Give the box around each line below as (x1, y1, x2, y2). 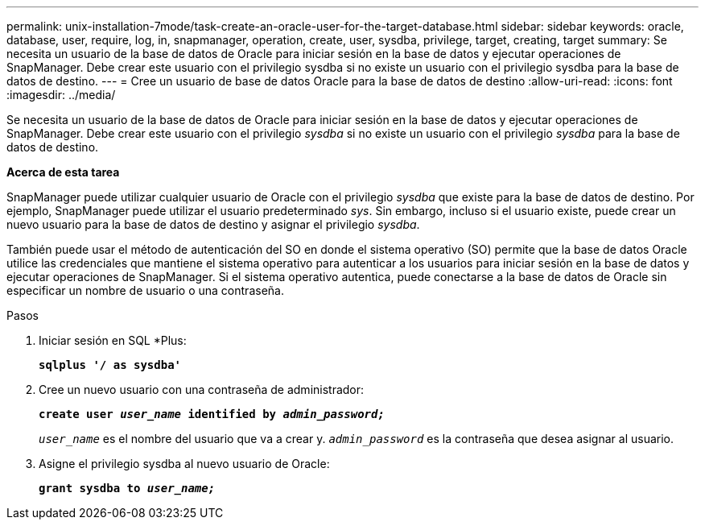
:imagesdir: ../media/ (6, 88, 116, 101)
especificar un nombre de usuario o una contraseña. (6, 284, 284, 297)
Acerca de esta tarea (6, 165, 120, 179)
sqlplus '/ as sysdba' (39, 358, 182, 371)
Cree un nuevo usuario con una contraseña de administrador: (39, 383, 365, 396)
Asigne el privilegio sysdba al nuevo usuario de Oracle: (39, 457, 330, 470)
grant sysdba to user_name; (39, 482, 216, 495)
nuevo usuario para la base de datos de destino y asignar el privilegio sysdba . (6, 217, 420, 231)
